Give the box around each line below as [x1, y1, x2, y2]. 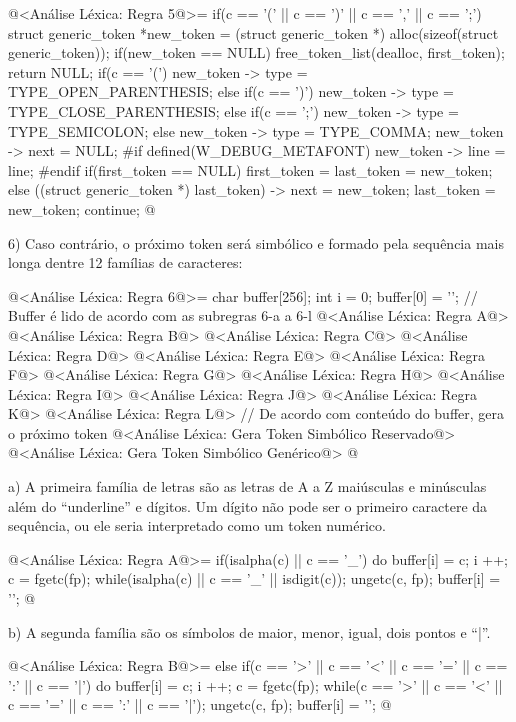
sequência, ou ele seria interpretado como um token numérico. [8, 515, 386, 536]
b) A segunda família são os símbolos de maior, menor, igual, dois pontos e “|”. [8, 621, 491, 642]
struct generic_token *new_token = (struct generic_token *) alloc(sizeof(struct [8, 22, 499, 43]
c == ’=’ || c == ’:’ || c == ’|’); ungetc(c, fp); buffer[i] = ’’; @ [8, 694, 392, 715]
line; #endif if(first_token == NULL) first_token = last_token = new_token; [8, 159, 493, 180]
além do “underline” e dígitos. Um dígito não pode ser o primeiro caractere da [8, 495, 488, 516]
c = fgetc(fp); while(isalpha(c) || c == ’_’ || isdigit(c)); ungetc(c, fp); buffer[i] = [8, 568, 501, 589]
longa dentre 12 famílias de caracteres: [8, 252, 243, 273]
